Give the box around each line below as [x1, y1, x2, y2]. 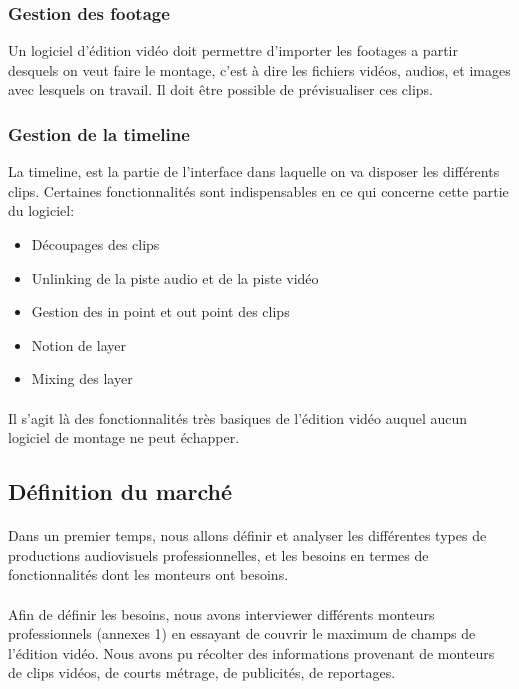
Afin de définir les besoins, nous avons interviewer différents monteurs [8, 603, 435, 624]
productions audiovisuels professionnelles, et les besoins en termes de [8, 544, 429, 565]
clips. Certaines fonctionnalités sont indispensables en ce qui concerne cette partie [8, 180, 509, 201]
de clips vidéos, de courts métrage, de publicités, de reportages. [8, 662, 396, 683]
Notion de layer [31, 334, 126, 355]
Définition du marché [8, 476, 232, 507]
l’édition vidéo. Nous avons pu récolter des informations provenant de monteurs [8, 642, 495, 663]
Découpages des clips [31, 234, 160, 254]
